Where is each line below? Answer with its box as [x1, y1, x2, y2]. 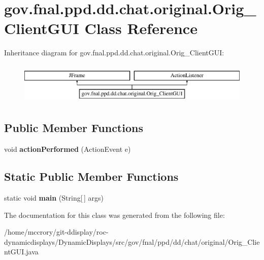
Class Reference [84, 18, 197, 39]
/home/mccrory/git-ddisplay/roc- [4, 226, 109, 237]
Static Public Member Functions [4, 169, 179, 184]
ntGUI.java [4, 246, 39, 257]
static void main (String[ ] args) [4, 192, 104, 203]
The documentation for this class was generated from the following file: [4, 209, 225, 220]
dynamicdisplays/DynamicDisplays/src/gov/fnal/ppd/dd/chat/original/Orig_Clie [4, 236, 260, 247]
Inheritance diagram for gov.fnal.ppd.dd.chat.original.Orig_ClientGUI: [4, 47, 224, 58]
